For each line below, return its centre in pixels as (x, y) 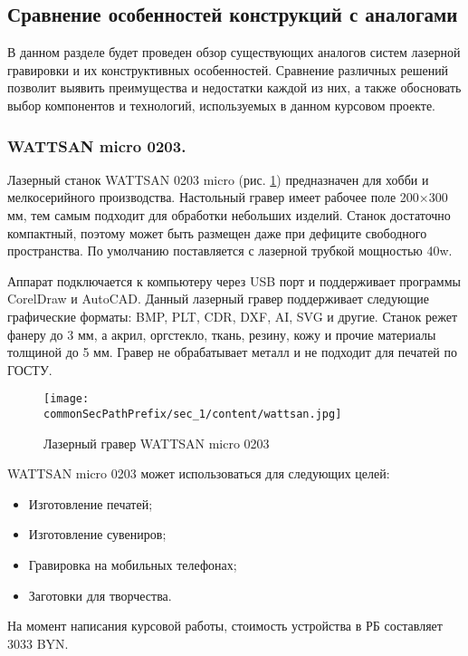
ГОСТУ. (30, 369)
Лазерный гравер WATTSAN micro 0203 (157, 443)
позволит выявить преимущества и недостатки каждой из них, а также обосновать (234, 87)
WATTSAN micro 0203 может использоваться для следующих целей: (199, 473)
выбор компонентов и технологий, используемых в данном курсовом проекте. (221, 105)
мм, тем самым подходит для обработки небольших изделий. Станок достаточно (229, 214)
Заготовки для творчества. (100, 595)
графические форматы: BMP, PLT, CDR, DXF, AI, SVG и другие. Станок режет (233, 316)
